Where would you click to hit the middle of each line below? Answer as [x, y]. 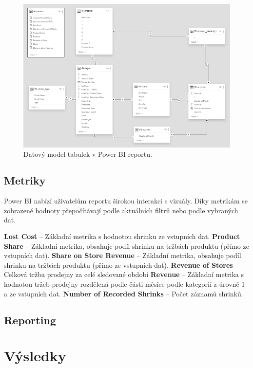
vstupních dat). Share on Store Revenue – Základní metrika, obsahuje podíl [123, 255]
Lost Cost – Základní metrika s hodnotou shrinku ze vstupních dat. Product [122, 236]
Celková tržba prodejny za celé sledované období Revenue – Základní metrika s [124, 274]
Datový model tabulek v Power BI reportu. [88, 154]
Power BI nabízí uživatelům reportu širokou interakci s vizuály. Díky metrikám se [126, 201]
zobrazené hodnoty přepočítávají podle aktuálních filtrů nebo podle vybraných [121, 210]
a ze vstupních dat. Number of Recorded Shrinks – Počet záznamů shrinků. [124, 293]
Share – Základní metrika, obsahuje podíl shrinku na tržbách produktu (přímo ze [126, 246]
